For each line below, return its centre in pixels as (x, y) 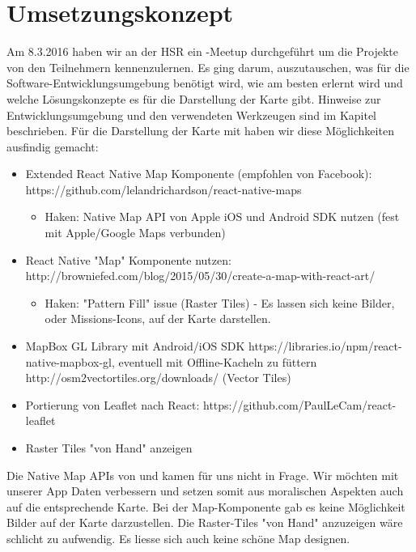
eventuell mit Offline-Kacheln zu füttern (218, 361)
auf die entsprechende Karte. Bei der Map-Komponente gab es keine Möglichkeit (206, 506)
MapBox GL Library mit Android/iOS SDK (135, 346)
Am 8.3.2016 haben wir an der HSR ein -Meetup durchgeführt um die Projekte (203, 51)
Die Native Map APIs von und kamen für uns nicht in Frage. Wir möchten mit (203, 475)
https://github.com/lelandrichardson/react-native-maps (163, 189)
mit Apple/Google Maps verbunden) (135, 233)
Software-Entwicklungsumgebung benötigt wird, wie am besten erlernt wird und (205, 83)
